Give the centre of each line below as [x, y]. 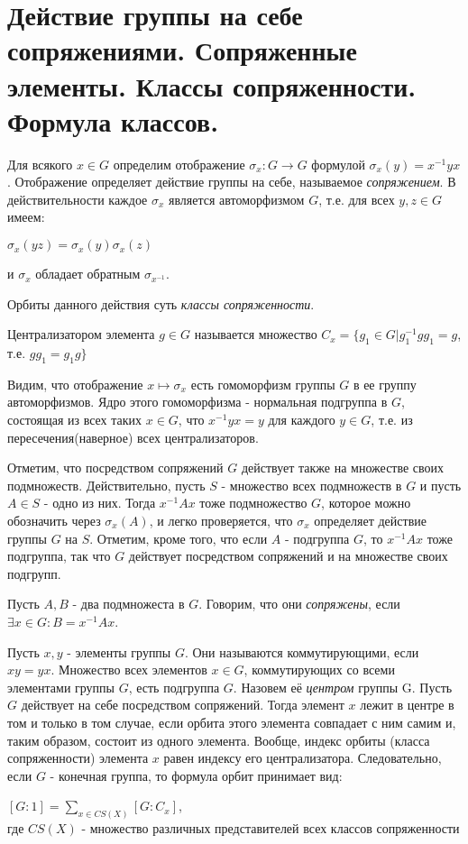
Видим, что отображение [75, 384]
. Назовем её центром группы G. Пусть [343, 687]
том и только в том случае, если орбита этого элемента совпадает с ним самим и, [232, 722]
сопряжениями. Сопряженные [182, 50]
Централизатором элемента [81, 334]
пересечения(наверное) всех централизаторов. [133, 437]
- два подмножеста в [128, 604]
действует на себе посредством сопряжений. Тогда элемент [183, 705]
